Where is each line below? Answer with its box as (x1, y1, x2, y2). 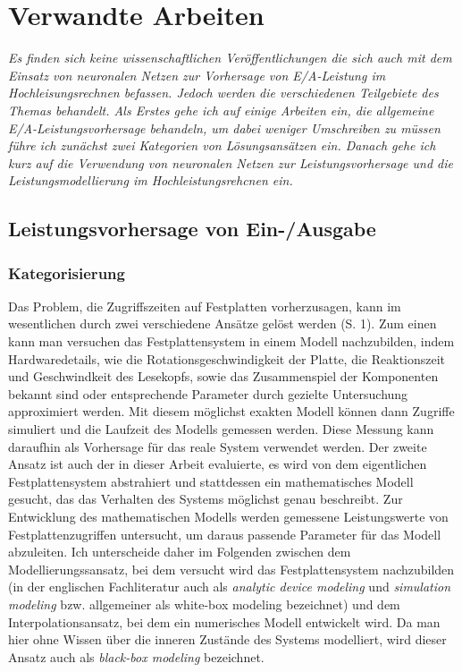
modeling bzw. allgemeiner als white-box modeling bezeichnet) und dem (8, 594, 400, 613)
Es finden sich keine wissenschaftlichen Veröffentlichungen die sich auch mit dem (8, 48, 452, 67)
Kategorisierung (8, 261, 125, 284)
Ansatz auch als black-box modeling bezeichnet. (8, 647, 265, 666)
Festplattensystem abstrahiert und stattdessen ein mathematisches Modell (8, 472, 414, 490)
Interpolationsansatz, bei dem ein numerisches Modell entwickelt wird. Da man (8, 612, 441, 631)
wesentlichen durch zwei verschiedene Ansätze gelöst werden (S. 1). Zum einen (8, 314, 437, 333)
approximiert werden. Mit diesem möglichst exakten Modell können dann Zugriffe (8, 402, 455, 421)
